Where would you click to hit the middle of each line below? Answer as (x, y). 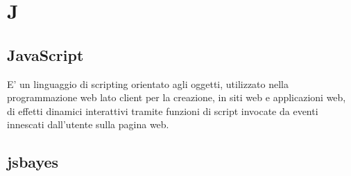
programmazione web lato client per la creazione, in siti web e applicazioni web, (177, 97)
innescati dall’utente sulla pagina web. (88, 124)
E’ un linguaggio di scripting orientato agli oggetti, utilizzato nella (148, 83)
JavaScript (45, 54)
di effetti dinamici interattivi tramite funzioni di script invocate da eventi (163, 111)
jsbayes (33, 162)
